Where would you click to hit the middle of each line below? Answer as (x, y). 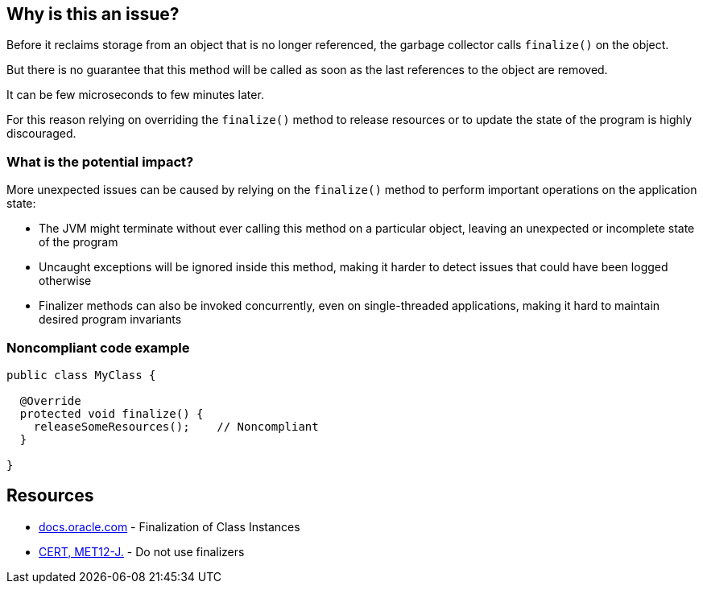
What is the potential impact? (100, 161)
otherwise (65, 281)
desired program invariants (110, 320)
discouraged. (41, 134)
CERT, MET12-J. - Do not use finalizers (142, 551)
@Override (50, 400)
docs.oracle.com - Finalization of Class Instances (170, 526)
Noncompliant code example (98, 347)
